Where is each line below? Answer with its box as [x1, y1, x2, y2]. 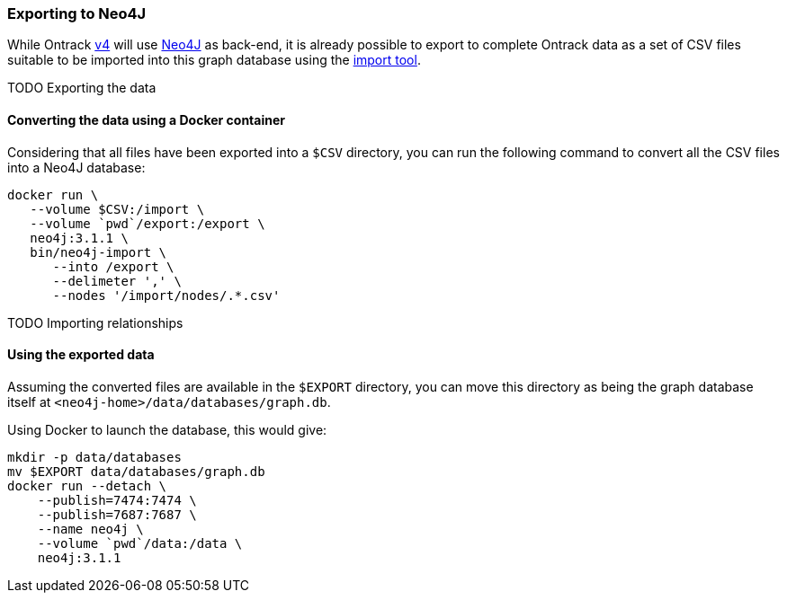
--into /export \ [52, 259, 174, 274]
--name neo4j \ [37, 521, 144, 536]
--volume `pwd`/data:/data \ [37, 535, 243, 551]
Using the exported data [7, 347, 155, 363]
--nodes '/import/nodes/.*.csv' [52, 287, 281, 303]
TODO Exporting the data [7, 80, 157, 96]
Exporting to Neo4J [7, 4, 147, 22]
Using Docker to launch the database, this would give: [7, 421, 327, 437]
